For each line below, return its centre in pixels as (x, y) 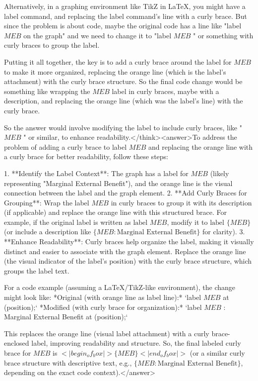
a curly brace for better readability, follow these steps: (86, 156)
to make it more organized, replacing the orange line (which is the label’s (115, 71)
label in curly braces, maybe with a (165, 91)
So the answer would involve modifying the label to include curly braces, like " (123, 127)
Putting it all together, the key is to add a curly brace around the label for (118, 61)
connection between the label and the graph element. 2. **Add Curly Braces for (126, 193)
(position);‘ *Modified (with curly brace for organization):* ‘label (103, 307)
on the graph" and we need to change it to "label (97, 35)
